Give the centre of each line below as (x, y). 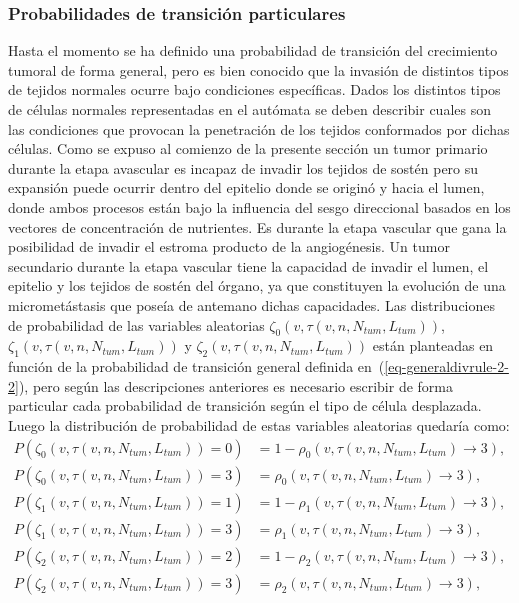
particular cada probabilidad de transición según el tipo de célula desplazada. (245, 405)
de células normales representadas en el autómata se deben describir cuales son (249, 109)
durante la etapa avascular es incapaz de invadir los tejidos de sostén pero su (243, 167)
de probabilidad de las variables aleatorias (136, 324)
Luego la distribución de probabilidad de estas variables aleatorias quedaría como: (259, 424)
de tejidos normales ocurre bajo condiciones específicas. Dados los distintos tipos (254, 89)
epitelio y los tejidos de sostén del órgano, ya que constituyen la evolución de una (257, 285)
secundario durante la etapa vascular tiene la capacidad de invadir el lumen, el (248, 265)
